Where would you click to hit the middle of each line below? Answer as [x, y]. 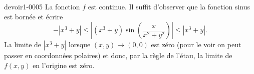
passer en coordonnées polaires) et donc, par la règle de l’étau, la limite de [118, 55]
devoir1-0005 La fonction [42, 6]
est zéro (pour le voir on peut [196, 44]
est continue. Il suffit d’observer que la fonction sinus [169, 6]
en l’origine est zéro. [64, 65]
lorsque [79, 44]
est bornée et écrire [34, 16]
